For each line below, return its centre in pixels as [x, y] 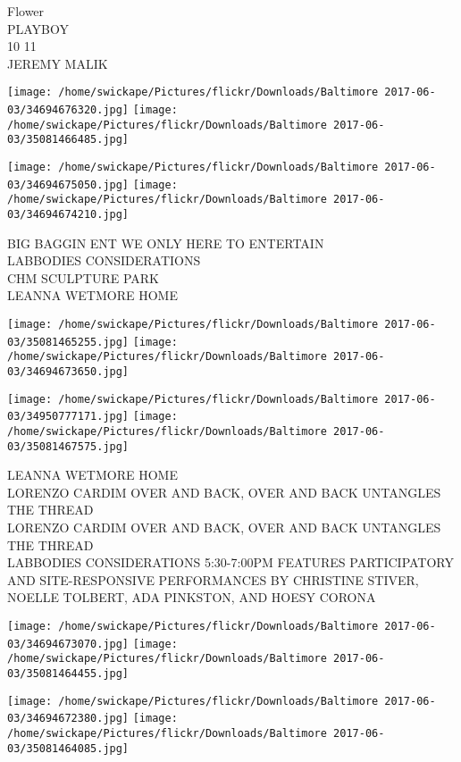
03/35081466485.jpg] [68, 140]
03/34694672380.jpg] [68, 719]
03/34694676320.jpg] [68, 110]
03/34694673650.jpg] [68, 371]
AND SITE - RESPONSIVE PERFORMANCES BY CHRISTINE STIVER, [213, 579]
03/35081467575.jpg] [68, 446]
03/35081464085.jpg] [68, 748]
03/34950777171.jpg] [68, 417]
